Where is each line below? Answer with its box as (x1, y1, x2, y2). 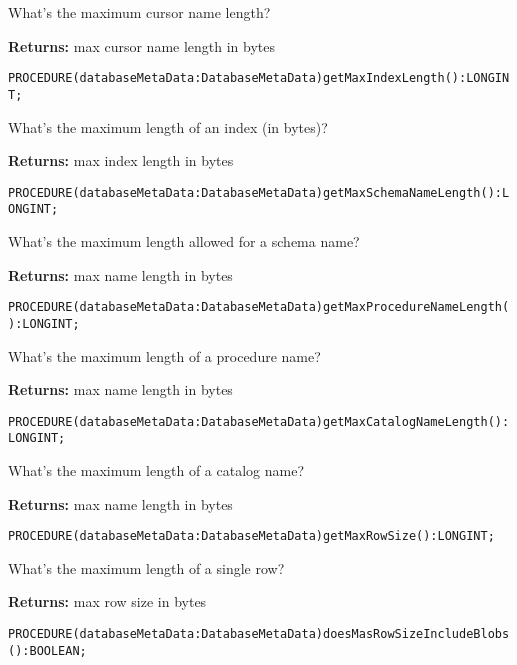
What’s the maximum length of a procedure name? (8, 345, 321, 366)
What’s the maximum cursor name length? (8, 2, 271, 22)
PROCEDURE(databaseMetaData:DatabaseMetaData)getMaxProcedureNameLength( (8, 300, 510, 315)
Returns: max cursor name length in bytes (8, 35, 276, 56)
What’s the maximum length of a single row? (8, 557, 285, 578)
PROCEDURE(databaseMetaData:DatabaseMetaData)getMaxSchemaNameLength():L (8, 185, 510, 200)
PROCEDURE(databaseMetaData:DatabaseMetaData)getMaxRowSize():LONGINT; (8, 529, 495, 544)
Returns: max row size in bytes (8, 591, 207, 612)
